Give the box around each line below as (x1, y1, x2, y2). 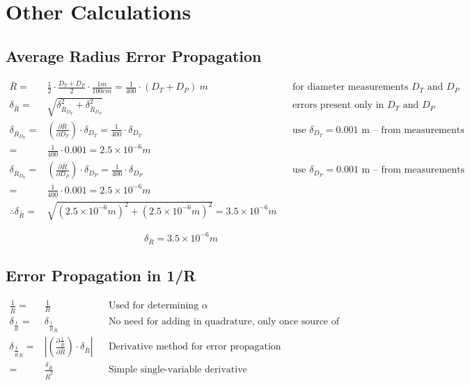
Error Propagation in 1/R (6, 264, 196, 285)
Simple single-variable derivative (108, 365, 247, 375)
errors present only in (292, 100, 384, 111)
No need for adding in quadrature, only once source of (108, 316, 339, 327)
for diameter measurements (292, 82, 409, 93)
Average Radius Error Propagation (6, 45, 262, 66)
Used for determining (108, 301, 199, 311)
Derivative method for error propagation (108, 342, 281, 352)
